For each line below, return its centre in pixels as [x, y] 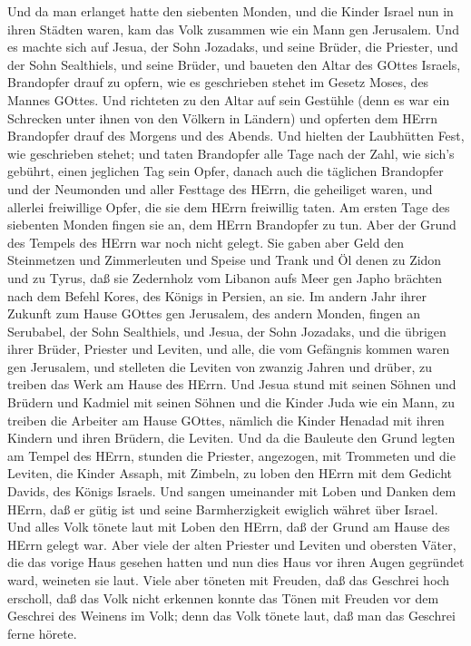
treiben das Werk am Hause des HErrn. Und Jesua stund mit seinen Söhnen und [232, 384]
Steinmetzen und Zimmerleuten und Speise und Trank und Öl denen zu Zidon [225, 260]
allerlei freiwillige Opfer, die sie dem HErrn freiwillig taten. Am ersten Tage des [229, 206]
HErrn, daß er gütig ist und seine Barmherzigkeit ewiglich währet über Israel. [223, 509]
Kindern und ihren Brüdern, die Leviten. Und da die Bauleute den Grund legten [231, 438]
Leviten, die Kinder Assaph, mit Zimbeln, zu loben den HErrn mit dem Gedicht [230, 473]
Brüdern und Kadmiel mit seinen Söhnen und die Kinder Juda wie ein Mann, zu [231, 402]
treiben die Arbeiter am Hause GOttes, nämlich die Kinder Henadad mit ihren [226, 420]
